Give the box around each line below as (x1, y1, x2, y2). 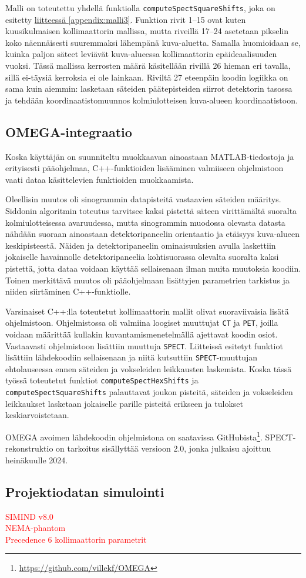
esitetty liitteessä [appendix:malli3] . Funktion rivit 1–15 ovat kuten (5, 13, 246, 25)
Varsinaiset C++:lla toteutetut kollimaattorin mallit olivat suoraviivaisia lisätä (5, 305, 289, 317)
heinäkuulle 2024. (5, 453, 68, 466)
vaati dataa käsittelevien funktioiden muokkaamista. (5, 173, 194, 185)
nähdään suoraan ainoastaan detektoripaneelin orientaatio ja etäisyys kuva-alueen (5, 228, 300, 240)
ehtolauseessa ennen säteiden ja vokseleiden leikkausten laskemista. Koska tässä (5, 362, 292, 375)
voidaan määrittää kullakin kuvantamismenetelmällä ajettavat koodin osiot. (5, 328, 278, 340)
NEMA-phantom (5, 522, 66, 534)
